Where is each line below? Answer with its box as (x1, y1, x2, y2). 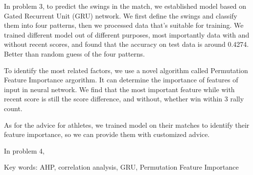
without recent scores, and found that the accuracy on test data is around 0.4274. (4, 39, 249, 49)
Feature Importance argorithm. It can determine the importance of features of (4, 75, 238, 85)
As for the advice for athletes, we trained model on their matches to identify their (4, 119, 250, 130)
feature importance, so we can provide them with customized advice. (4, 129, 210, 139)
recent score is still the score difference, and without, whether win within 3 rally (4, 94, 244, 104)
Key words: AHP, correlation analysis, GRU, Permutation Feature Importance (4, 162, 239, 172)
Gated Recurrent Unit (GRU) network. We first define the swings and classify (4, 10, 237, 20)
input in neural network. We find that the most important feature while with (4, 84, 235, 94)
